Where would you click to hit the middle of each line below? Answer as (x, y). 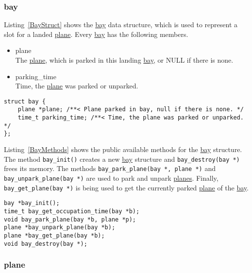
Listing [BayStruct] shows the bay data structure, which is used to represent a (121, 25)
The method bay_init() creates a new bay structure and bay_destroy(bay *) (122, 159)
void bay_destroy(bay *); (46, 244)
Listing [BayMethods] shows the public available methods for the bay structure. (123, 149)
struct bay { (25, 101)
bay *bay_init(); (32, 203)
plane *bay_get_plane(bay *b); (54, 235)
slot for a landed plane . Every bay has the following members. (96, 34)
